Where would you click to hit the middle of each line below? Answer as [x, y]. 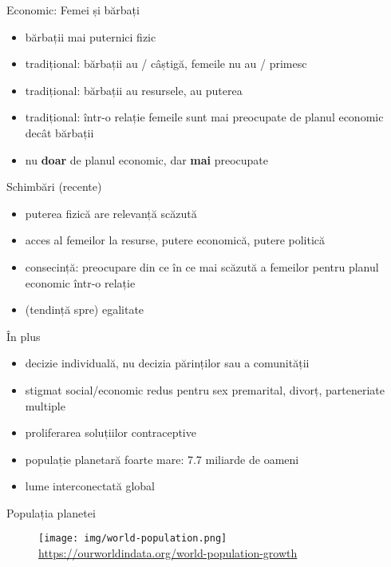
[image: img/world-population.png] [133, 539]
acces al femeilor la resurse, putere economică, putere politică [175, 240]
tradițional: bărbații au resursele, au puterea [134, 90]
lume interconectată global [90, 486]
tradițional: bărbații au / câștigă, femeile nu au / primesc [166, 63]
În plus [24, 336]
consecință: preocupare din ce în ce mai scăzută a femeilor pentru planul [202, 266]
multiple [45, 405]
